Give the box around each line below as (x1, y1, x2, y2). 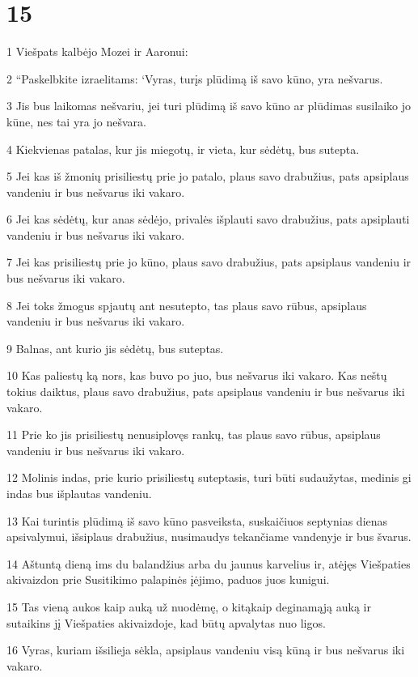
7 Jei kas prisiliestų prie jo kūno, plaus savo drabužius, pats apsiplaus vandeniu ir (6, 253, 412, 270)
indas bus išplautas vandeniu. (6, 485, 152, 501)
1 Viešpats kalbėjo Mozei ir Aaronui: (6, 43, 188, 60)
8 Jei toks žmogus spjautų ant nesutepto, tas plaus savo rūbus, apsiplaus (6, 296, 367, 313)
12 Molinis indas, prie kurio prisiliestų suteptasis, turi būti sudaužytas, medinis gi (6, 469, 412, 486)
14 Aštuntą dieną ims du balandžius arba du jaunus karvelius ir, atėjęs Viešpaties (6, 555, 411, 572)
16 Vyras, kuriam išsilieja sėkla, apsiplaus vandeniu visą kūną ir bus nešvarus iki (6, 641, 405, 658)
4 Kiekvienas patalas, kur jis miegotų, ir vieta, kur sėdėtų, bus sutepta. (6, 140, 360, 157)
